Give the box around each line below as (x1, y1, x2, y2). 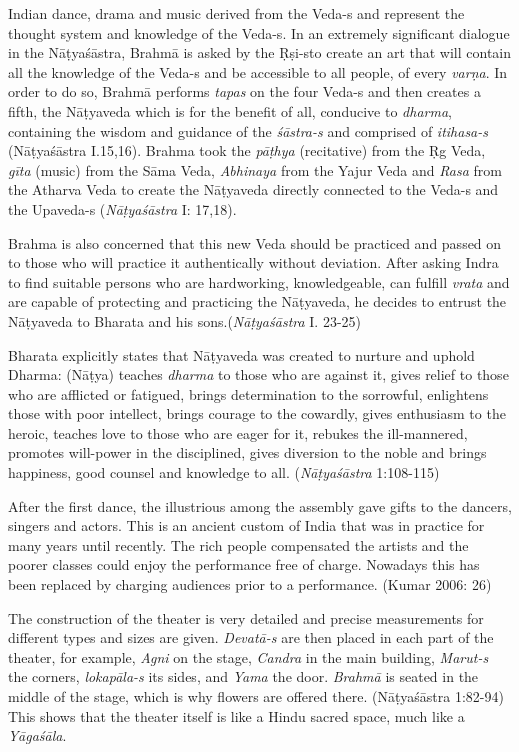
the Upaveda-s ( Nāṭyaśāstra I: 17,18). (8, 198, 237, 219)
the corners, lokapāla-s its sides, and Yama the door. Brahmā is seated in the (8, 666, 479, 687)
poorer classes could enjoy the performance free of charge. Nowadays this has (8, 554, 480, 575)
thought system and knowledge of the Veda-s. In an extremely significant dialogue (8, 22, 510, 43)
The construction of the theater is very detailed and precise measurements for (8, 607, 484, 628)
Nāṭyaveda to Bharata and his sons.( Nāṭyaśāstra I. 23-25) (8, 310, 362, 331)
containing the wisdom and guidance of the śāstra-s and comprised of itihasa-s (8, 120, 488, 141)
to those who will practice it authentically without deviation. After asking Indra (8, 252, 499, 273)
